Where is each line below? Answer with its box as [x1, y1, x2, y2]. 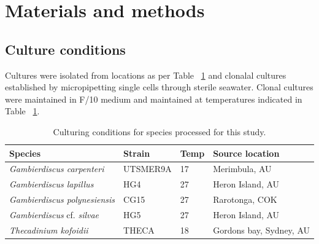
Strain [123, 146, 150, 159]
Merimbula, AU [213, 162, 272, 175]
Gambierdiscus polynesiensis [9, 193, 115, 206]
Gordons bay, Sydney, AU [213, 223, 310, 236]
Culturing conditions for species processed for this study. [53, 125, 266, 138]
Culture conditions [5, 39, 126, 58]
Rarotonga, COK [213, 193, 277, 206]
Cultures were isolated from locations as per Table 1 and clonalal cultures [5, 68, 286, 81]
